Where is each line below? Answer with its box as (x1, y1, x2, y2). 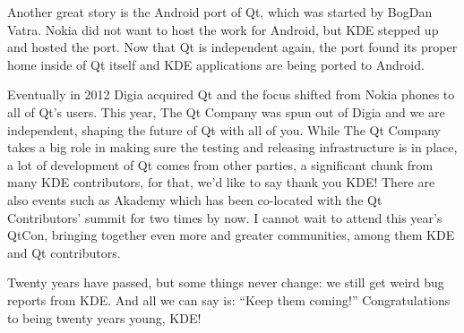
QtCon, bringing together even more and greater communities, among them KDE (7, 226, 455, 244)
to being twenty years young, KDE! (7, 308, 202, 327)
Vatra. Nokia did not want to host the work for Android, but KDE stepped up (7, 20, 439, 38)
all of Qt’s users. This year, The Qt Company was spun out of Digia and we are (7, 102, 445, 121)
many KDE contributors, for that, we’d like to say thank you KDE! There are (7, 173, 435, 192)
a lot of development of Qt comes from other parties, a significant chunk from (7, 155, 434, 174)
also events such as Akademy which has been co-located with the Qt (7, 190, 382, 209)
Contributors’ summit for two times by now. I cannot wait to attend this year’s (7, 208, 443, 226)
